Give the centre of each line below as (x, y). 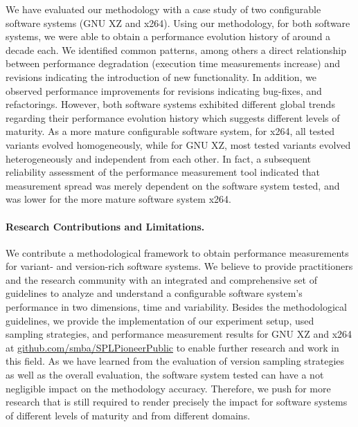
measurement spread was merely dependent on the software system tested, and (173, 185)
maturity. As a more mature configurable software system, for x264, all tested (170, 131)
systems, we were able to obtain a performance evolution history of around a (168, 36)
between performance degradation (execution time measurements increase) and (173, 63)
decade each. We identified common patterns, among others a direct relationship (176, 49)
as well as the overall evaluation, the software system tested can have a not (165, 375)
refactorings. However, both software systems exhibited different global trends (170, 104)
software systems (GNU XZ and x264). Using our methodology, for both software (178, 22)
